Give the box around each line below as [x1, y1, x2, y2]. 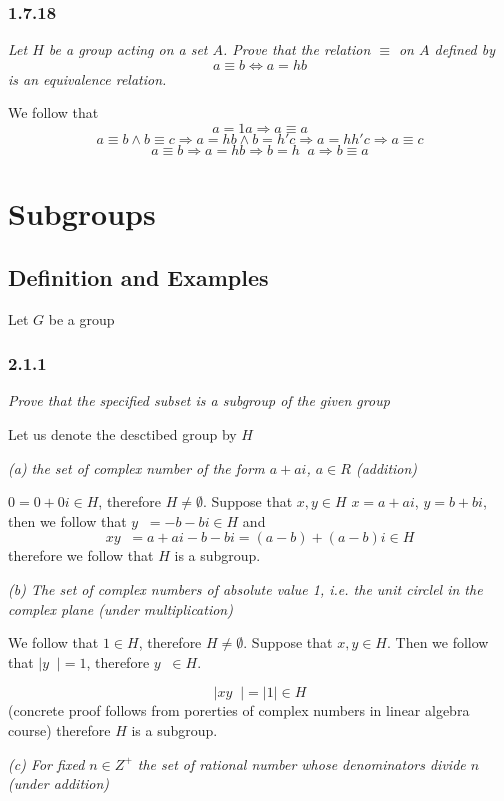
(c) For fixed [8, 753, 85, 774]
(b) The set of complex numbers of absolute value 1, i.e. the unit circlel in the [8, 578, 483, 599]
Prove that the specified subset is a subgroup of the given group [8, 390, 390, 411]
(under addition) [8, 773, 110, 794]
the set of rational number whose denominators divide [137, 753, 466, 774]
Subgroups [8, 193, 156, 234]
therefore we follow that [8, 545, 154, 566]
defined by [434, 39, 495, 60]
